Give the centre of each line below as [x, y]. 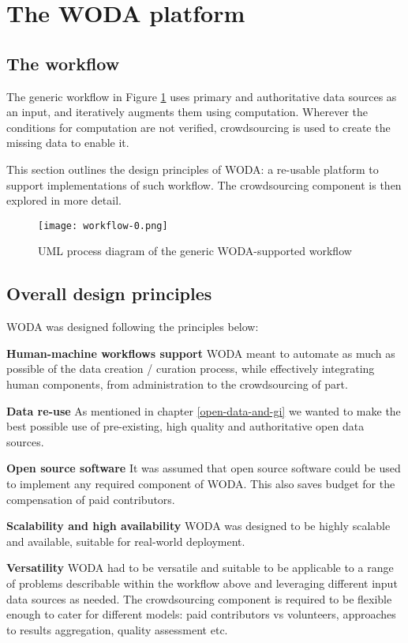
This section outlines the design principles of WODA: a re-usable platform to [193, 169]
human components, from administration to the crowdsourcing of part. [177, 384]
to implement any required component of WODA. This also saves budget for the [201, 483]
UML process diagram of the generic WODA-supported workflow [195, 251]
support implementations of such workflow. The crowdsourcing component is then [204, 184]
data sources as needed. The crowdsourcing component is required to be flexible [199, 598]
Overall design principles [109, 293]
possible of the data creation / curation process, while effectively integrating [191, 369]
